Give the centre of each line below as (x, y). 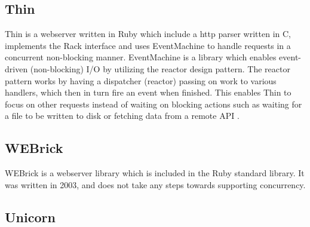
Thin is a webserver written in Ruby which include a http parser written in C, (148, 34)
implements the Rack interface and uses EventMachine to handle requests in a (148, 45)
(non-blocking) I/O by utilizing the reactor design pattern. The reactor (160, 68)
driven (16, 68)
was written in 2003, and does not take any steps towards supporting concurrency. (155, 184)
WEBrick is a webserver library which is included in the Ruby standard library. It (155, 173)
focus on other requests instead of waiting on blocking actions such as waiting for (154, 104)
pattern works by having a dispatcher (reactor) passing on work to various (141, 80)
